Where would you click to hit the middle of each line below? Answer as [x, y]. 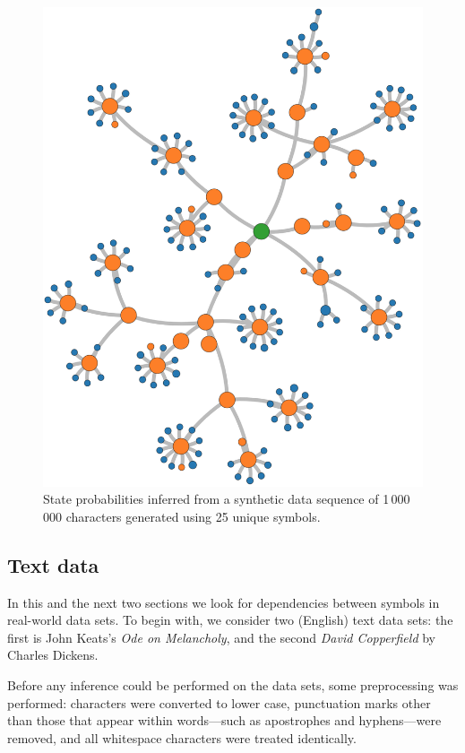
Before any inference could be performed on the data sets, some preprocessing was [233, 685]
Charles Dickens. [53, 655]
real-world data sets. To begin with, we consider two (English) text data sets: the [230, 620]
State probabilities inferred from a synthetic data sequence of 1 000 [227, 499]
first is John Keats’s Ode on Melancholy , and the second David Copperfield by [221, 637]
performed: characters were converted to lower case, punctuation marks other [219, 702]
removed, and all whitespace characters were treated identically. [182, 737]
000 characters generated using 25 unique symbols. [182, 516]
